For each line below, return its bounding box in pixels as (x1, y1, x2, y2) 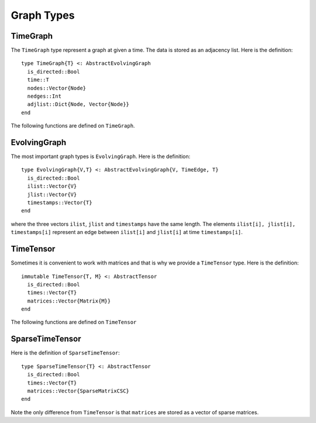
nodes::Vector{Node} (27, 85, 87, 91)
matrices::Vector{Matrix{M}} (27, 297, 111, 304)
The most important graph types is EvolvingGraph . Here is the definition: (11, 153, 190, 160)
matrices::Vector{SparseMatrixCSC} (27, 387, 130, 394)
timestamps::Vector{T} (27, 200, 92, 206)
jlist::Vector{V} (27, 191, 77, 198)
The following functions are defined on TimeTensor (11, 319, 137, 326)
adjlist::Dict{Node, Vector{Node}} (27, 101, 130, 108)
